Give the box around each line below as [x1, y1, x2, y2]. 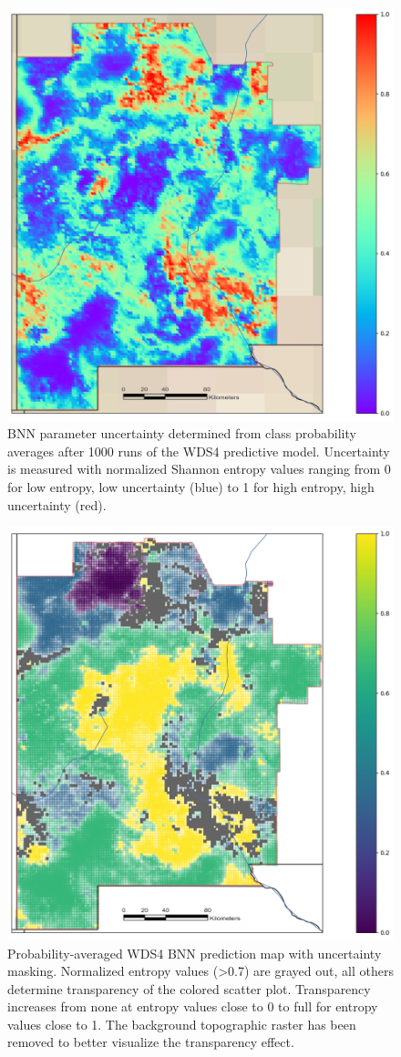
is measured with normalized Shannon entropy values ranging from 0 [7, 459, 391, 478]
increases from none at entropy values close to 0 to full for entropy [7, 997, 378, 1016]
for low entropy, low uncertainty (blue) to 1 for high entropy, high [7, 477, 375, 497]
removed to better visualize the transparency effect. [7, 1032, 294, 1052]
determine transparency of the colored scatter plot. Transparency [7, 979, 371, 998]
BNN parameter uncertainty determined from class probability [7, 424, 356, 443]
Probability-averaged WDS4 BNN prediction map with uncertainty [7, 943, 382, 962]
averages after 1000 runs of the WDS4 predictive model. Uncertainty [7, 441, 390, 460]
